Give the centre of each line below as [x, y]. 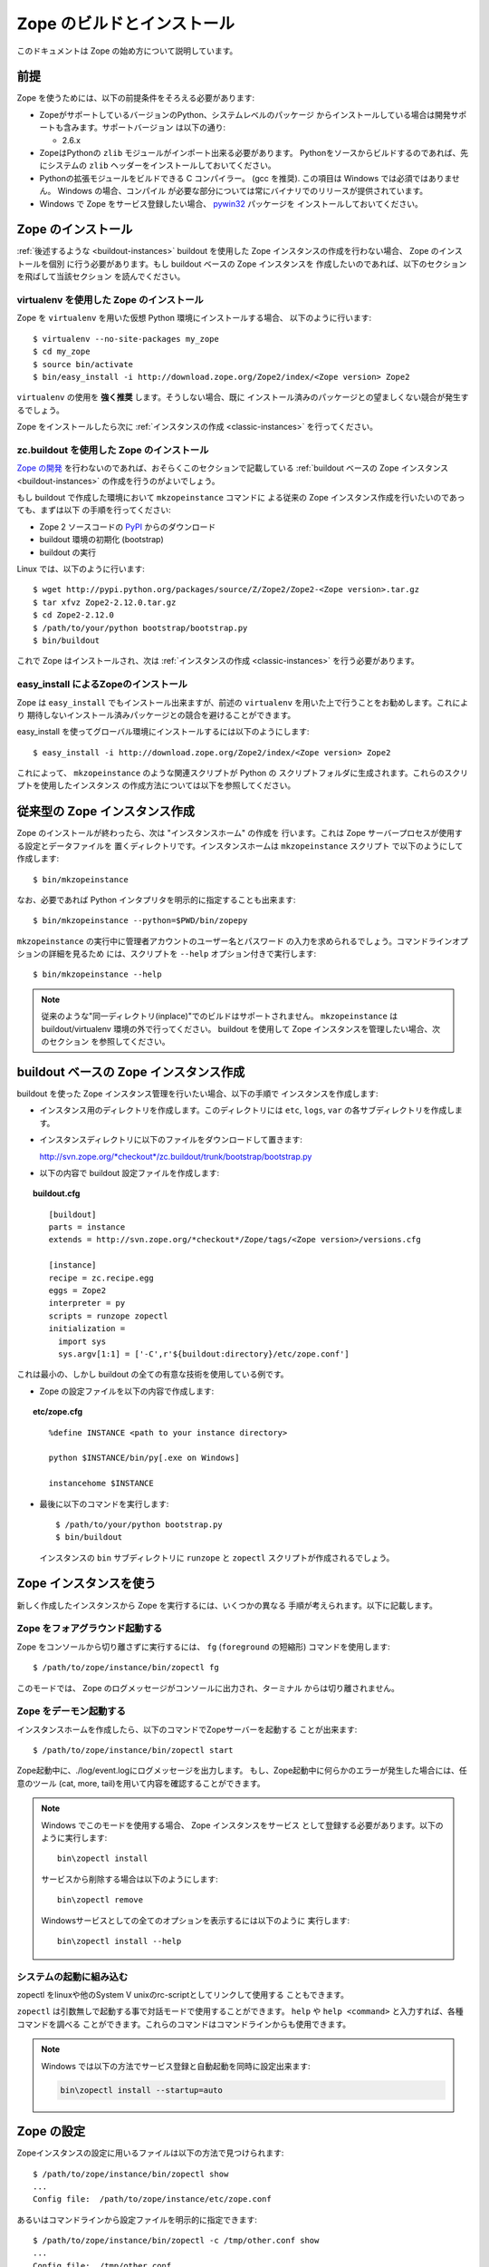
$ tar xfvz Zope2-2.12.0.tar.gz [105, 602]
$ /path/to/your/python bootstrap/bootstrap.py [140, 628]
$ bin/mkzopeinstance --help [97, 974]
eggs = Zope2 [77, 1291]
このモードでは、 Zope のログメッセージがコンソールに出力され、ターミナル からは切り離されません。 [208, 1688]
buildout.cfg [57, 1193]
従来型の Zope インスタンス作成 [105, 812]
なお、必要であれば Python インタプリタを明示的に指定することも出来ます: [156, 900]
